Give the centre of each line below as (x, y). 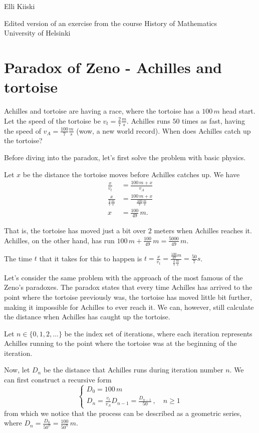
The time (18, 258)
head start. (239, 111)
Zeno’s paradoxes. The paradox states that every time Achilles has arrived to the (128, 287)
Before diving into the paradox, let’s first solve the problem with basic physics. (125, 157)
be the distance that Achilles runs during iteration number (133, 370)
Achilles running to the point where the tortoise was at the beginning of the (120, 343)
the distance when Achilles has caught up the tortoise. (87, 317)
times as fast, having (213, 120)
